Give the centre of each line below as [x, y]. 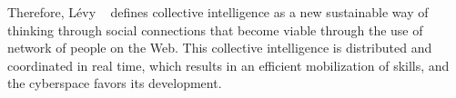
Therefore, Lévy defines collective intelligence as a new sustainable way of [218, 12]
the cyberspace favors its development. [115, 83]
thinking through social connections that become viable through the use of [215, 29]
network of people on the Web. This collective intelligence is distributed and [220, 48]
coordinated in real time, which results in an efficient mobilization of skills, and [228, 65]
